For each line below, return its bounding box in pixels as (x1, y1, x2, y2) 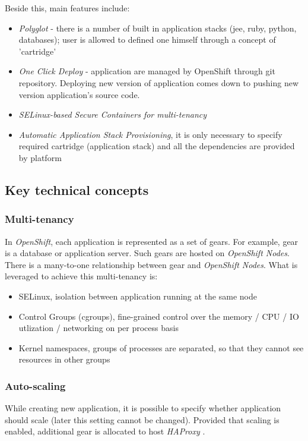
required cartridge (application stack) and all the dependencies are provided (18, 140, 295, 152)
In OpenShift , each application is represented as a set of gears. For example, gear (5, 235, 299, 247)
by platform (18, 151, 62, 163)
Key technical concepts (5, 180, 149, 199)
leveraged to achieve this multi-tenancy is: (5, 270, 158, 282)
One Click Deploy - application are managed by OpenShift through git (18, 65, 275, 77)
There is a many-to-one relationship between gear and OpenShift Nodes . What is (5, 258, 298, 270)
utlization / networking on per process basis (18, 322, 179, 334)
